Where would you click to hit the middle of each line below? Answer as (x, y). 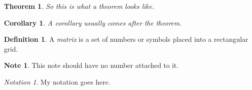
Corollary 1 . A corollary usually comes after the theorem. (93, 22)
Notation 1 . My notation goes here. (57, 81)
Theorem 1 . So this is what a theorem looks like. (79, 6)
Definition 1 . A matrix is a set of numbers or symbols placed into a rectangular (126, 39)
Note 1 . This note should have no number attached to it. (91, 65)
